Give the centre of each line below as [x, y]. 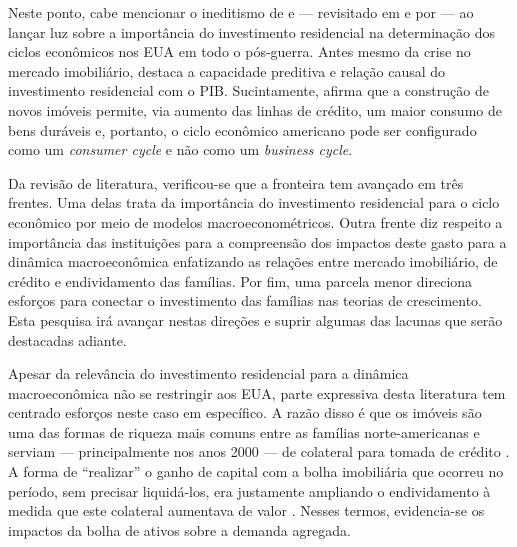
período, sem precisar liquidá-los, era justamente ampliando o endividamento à [249, 490]
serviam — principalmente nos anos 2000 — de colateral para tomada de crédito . [259, 451]
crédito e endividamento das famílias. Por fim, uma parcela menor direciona [240, 280]
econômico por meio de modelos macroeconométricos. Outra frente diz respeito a [255, 221]
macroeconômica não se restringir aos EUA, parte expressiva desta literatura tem [257, 392]
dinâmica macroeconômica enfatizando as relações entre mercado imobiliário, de [253, 261]
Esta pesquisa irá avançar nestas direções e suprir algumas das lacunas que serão [255, 319]
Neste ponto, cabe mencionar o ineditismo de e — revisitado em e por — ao [241, 12]
